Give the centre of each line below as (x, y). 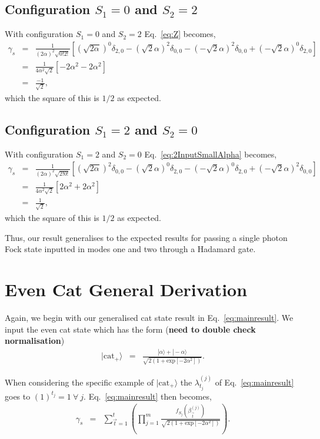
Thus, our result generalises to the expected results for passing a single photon (146, 237)
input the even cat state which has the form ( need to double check (130, 329)
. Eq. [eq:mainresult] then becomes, (148, 396)
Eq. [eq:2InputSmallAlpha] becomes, (211, 154)
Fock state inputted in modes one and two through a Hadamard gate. (130, 249)
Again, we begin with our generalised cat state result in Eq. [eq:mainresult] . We (149, 317)
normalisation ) (35, 341)
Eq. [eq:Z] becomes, (180, 34)
